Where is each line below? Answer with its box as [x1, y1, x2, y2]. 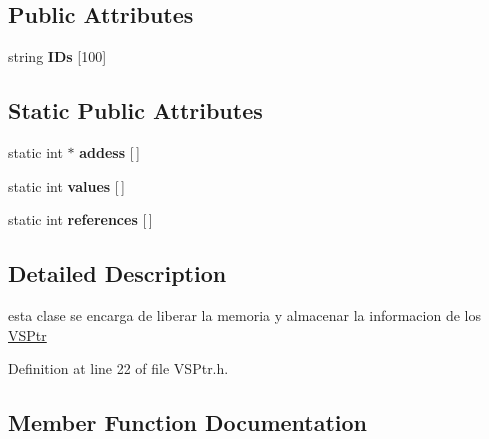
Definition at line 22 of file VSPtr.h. [8, 358, 229, 379]
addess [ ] [79, 142, 140, 162]
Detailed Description [8, 258, 227, 289]
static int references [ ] [8, 209, 153, 230]
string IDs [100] [8, 46, 107, 67]
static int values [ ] [8, 175, 125, 196]
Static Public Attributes [8, 95, 263, 126]
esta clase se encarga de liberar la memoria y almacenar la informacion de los [8, 304, 481, 325]
